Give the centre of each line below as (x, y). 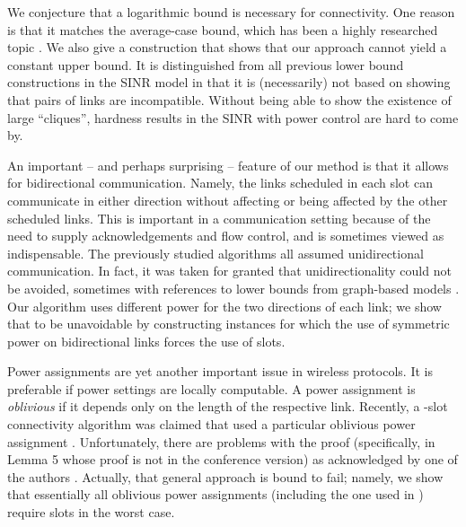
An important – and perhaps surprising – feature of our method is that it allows (228, 165)
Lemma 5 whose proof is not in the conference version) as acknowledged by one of (233, 459)
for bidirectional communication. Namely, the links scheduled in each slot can (220, 183)
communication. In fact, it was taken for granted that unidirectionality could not (229, 271)
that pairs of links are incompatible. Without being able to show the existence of (229, 99)
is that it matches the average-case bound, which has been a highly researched (223, 29)
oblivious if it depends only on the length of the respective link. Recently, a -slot (228, 406)
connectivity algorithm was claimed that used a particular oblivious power (211, 424)
